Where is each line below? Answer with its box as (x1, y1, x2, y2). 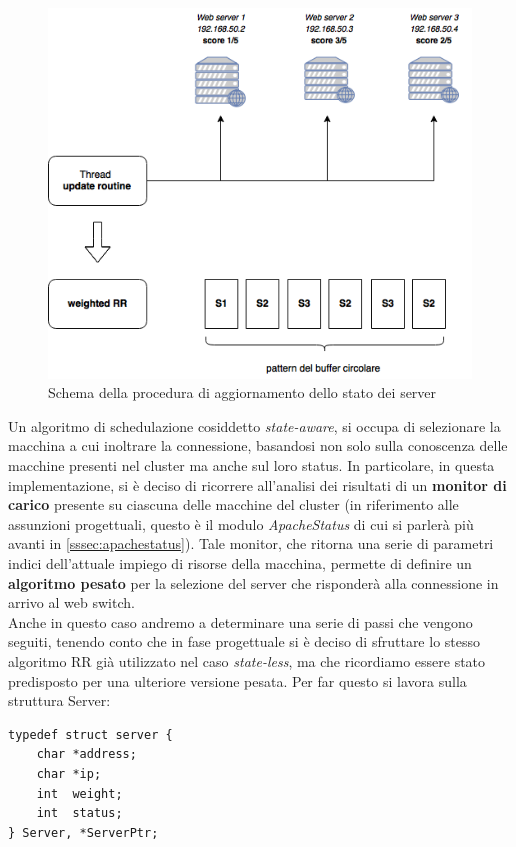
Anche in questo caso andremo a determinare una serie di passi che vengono (8, 611, 473, 632)
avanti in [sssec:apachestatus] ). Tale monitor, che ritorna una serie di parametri (8, 533, 494, 554)
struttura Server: (8, 690, 111, 711)
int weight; (36, 786, 123, 801)
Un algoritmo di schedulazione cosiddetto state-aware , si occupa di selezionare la (8, 415, 501, 436)
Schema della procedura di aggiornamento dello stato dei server (48, 382, 437, 403)
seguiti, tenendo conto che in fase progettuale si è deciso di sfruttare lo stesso (8, 631, 481, 652)
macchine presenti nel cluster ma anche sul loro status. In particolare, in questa (8, 455, 495, 476)
